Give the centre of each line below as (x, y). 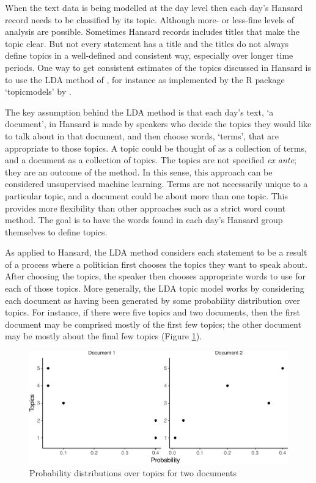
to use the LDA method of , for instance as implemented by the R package (145, 79)
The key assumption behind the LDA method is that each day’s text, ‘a (139, 112)
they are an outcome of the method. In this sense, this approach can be (139, 171)
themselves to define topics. (56, 231)
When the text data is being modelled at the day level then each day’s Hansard (154, 7)
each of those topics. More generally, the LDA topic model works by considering (155, 288)
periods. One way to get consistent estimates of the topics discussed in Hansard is (158, 67)
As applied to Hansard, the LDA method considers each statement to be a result (156, 252)
